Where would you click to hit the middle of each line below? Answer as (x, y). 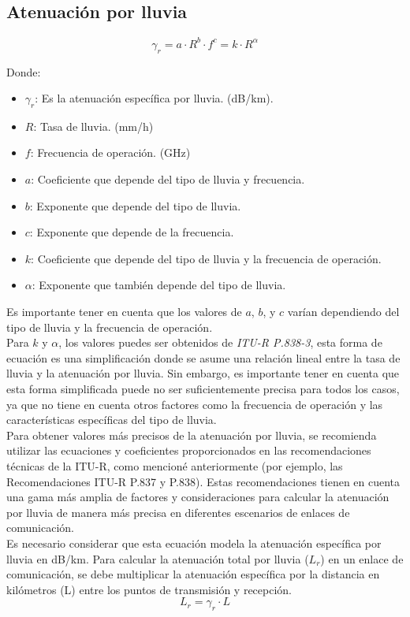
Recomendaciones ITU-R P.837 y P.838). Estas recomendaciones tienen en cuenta (203, 481)
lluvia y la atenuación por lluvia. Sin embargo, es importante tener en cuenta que (203, 373)
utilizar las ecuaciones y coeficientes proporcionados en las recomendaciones (189, 450)
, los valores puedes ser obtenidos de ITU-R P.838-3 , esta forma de (220, 342)
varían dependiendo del (343, 312)
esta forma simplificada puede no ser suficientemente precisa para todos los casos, (203, 389)
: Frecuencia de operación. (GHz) (110, 152)
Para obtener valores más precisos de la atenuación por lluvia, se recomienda (192, 435)
